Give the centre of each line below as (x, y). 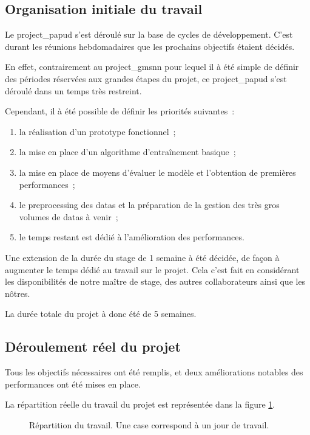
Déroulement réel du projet (93, 346)
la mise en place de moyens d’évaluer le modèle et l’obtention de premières (157, 172)
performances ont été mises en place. (73, 384)
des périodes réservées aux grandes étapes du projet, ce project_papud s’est (146, 78)
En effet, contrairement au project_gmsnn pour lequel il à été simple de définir (152, 67)
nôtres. (18, 293)
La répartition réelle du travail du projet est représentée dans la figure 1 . (140, 404)
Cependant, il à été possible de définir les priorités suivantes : (120, 111)
